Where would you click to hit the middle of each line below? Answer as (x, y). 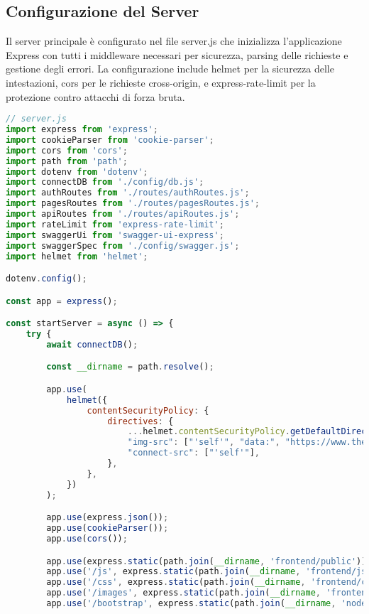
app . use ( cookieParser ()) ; (108, 528)
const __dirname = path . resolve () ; (130, 367)
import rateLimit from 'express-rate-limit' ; (115, 224)
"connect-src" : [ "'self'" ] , (194, 453)
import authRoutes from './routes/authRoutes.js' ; (128, 193)
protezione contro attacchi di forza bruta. (95, 96)
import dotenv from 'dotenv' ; (77, 172)
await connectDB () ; (92, 344)
